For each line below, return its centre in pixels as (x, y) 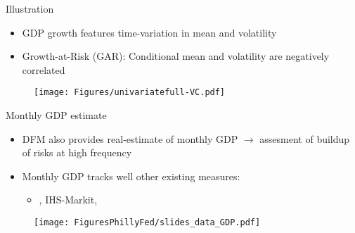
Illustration (30, 8)
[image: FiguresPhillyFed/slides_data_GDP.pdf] (147, 222)
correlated (44, 69)
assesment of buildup (305, 138)
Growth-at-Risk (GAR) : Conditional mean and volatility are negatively (176, 56)
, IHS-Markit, (68, 200)
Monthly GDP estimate (56, 115)
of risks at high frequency (77, 152)
